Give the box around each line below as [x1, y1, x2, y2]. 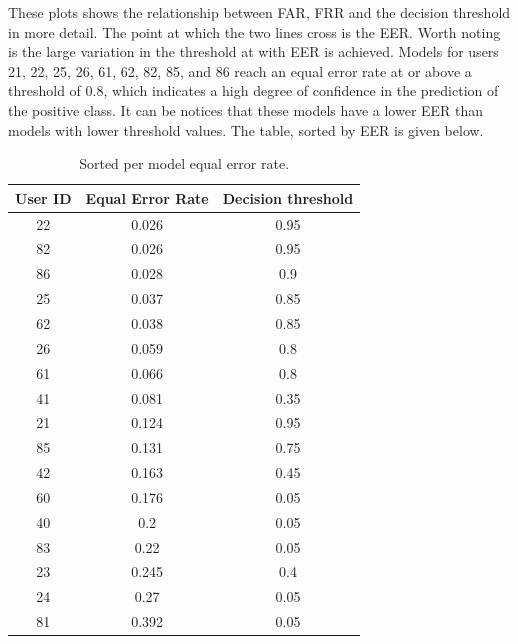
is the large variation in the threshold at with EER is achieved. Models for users [8, 41, 499, 62]
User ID [15, 187, 72, 208]
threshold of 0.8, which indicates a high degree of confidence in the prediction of [8, 80, 499, 101]
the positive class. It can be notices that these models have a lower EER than [8, 99, 484, 120]
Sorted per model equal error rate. [79, 153, 290, 174]
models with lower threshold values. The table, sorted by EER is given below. [8, 119, 484, 140]
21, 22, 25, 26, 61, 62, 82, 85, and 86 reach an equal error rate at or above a [8, 60, 472, 81]
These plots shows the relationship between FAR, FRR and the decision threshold [8, 2, 511, 22]
